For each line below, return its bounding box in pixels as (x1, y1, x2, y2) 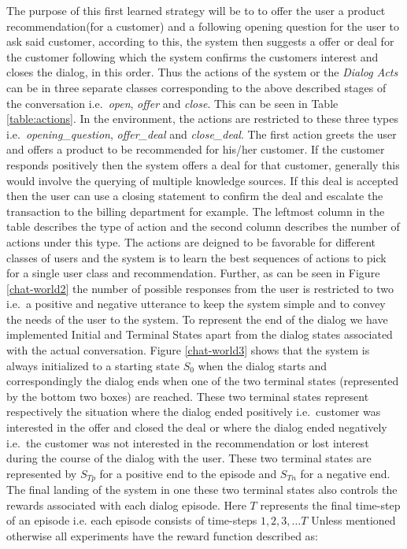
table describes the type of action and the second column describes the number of (6, 218, 400, 235)
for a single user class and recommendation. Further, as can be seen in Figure (6, 265, 380, 281)
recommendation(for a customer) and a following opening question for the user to (6, 17, 399, 34)
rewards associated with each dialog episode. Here (6, 496, 246, 513)
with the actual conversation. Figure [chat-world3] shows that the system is (6, 342, 370, 358)
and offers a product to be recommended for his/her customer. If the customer (6, 141, 385, 158)
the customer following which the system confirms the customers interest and (6, 48, 379, 65)
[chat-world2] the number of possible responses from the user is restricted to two (6, 280, 394, 296)
